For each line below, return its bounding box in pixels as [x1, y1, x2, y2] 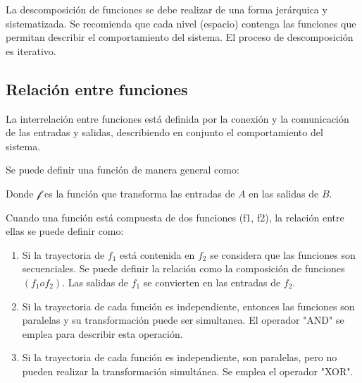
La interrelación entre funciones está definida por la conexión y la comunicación [6, 111, 349, 126]
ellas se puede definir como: [6, 224, 124, 238]
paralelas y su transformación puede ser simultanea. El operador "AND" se [22, 312, 344, 327]
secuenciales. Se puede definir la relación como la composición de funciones [22, 261, 345, 276]
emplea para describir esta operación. [22, 326, 183, 341]
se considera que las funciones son [210, 247, 356, 262]
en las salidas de [249, 186, 319, 200]
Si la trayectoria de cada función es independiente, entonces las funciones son [22, 298, 355, 313]
